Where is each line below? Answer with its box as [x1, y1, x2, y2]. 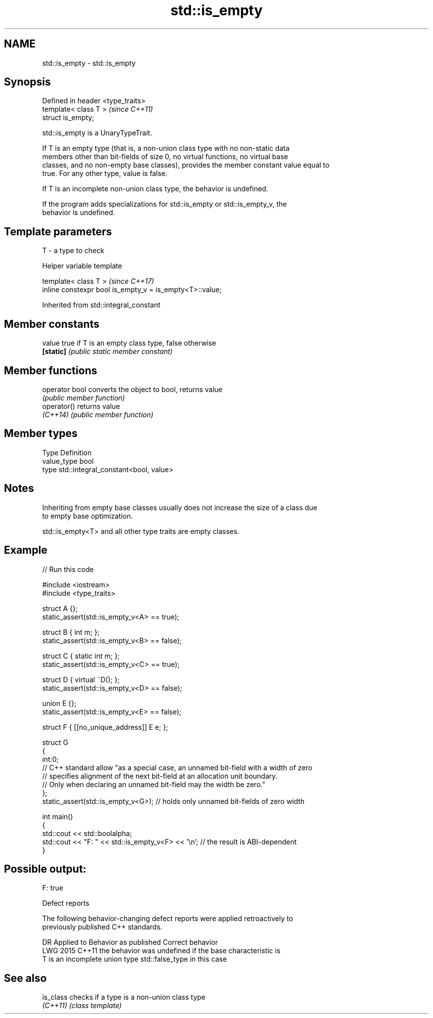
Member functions [4, 364, 97, 377]
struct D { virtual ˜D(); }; [42, 675, 120, 684]
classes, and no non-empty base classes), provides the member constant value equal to [42, 161, 330, 170]
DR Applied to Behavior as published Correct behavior [42, 938, 218, 947]
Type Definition [42, 448, 92, 457]
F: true [42, 884, 63, 892]
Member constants [4, 317, 99, 330]
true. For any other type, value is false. [42, 169, 168, 178]
